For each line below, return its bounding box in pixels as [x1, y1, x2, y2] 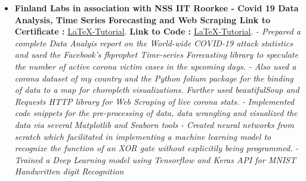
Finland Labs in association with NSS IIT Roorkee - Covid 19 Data [14, 2, 299, 14]
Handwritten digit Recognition [14, 165, 124, 177]
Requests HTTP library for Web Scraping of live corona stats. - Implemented [14, 95, 295, 107]
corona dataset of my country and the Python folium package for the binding [14, 71, 293, 84]
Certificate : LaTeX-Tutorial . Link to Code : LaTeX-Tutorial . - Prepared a [14, 25, 301, 38]
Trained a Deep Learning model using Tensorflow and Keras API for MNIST [14, 153, 296, 166]
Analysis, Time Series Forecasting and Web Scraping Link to [14, 13, 270, 26]
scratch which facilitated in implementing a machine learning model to [14, 130, 271, 142]
